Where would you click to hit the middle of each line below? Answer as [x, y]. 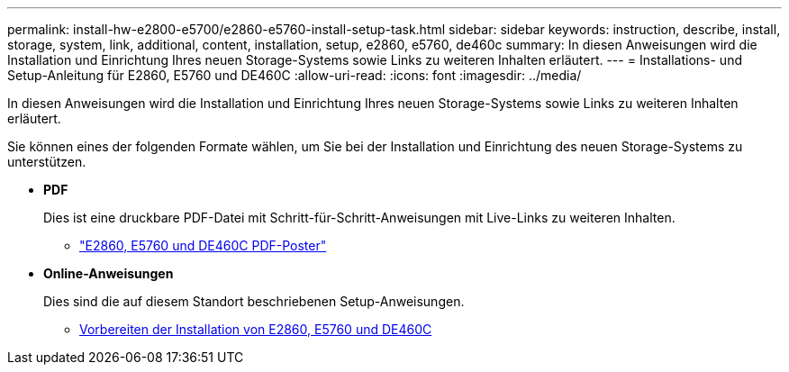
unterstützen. [47, 162]
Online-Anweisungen [109, 273]
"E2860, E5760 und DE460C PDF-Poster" [203, 245]
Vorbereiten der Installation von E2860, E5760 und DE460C [256, 329]
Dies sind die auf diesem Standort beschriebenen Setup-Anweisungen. [254, 301]
